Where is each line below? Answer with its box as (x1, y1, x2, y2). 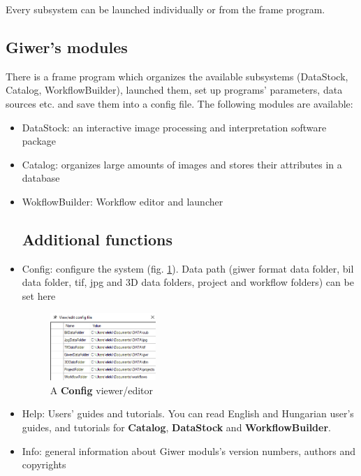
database (22, 171, 60, 185)
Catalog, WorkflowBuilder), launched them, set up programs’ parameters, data (6, 82, 343, 97)
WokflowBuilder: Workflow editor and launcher (22, 194, 223, 208)
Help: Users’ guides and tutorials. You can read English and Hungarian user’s (22, 406, 354, 421)
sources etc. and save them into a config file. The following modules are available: (6, 96, 353, 110)
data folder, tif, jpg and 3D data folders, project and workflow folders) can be (22, 275, 354, 289)
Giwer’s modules (6, 36, 128, 57)
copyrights (22, 457, 66, 472)
